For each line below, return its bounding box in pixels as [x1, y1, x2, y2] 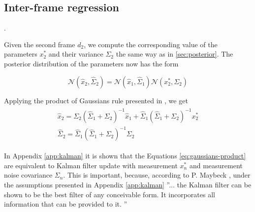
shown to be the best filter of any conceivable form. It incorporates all [4, 189, 215, 199]
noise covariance [4, 170, 53, 180]
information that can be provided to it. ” [4, 199, 127, 209]
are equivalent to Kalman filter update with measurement [4, 160, 178, 170]
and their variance [48, 49, 103, 59]
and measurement [189, 160, 243, 170]
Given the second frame [4, 39, 75, 49]
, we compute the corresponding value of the [84, 39, 218, 49]
